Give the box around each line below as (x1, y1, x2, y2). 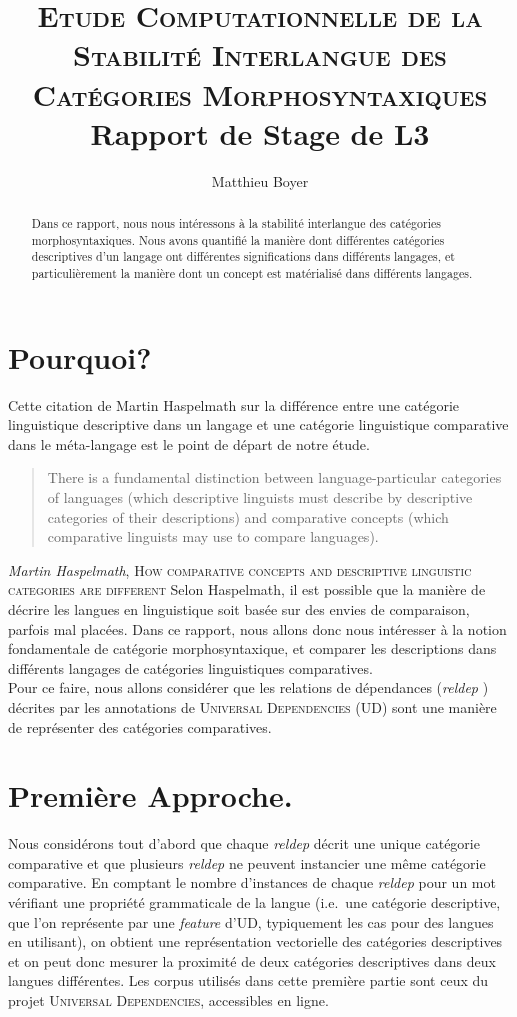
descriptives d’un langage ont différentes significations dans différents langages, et (31, 248, 455, 265)
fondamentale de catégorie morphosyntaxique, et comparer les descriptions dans (8, 638, 497, 659)
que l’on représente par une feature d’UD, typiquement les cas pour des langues (8, 911, 494, 932)
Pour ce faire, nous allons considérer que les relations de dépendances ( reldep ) (8, 677, 489, 698)
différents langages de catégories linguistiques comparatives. (8, 657, 373, 678)
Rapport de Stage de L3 (90, 112, 430, 153)
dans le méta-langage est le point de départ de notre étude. (8, 433, 370, 454)
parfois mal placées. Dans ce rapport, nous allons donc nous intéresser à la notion (8, 618, 507, 639)
